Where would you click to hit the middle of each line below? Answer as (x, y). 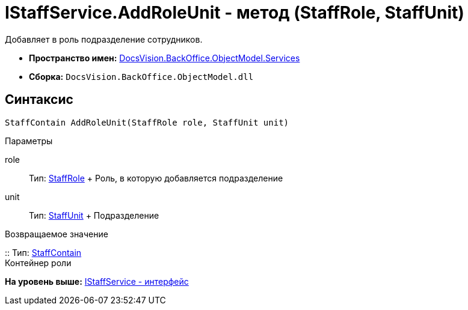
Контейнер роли (38, 263)
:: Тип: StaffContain (43, 252)
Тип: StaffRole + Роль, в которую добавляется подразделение (156, 178)
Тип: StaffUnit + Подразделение (94, 215)
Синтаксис (39, 100)
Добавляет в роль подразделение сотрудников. (104, 39)
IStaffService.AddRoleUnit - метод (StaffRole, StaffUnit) (235, 13)
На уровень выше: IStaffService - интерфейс (97, 281)
